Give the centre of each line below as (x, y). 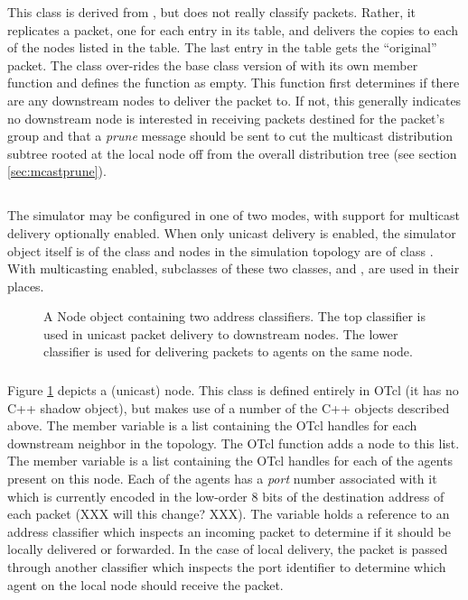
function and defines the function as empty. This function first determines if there (234, 83)
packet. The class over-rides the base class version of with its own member (213, 65)
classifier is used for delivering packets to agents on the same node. (228, 351)
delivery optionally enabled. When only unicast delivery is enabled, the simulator (232, 232)
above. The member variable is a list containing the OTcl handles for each (212, 425)
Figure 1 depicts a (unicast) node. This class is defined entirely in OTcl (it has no (233, 390)
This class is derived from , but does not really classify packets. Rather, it (212, 12)
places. (26, 286)
